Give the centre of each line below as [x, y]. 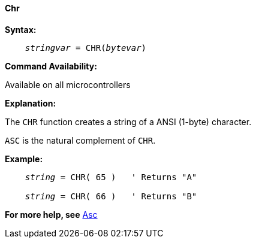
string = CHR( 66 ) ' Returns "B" [111, 196]
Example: [24, 159]
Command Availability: [51, 66]
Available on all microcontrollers [68, 84]
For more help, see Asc [51, 214]
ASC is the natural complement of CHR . [80, 140]
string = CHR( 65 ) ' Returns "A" [111, 177]
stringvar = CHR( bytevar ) [86, 48]
